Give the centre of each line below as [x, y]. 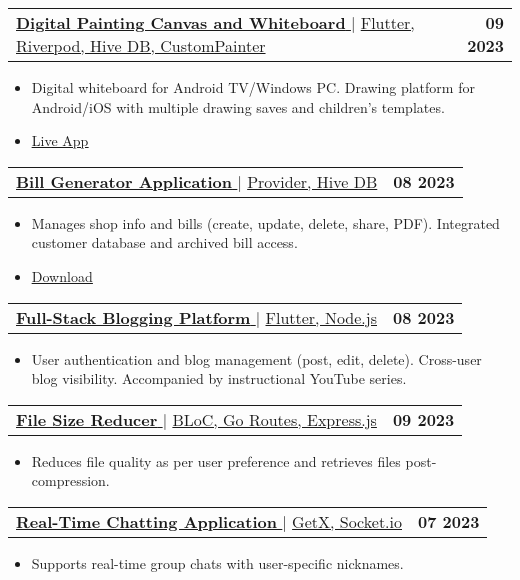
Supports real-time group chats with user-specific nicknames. [217, 562]
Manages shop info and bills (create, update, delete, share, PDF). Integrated [265, 222]
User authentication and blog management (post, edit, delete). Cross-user [256, 358]
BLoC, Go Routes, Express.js [274, 419]
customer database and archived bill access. [164, 242]
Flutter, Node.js [321, 317]
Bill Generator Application [124, 181]
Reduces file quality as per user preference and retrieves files [216, 460]
